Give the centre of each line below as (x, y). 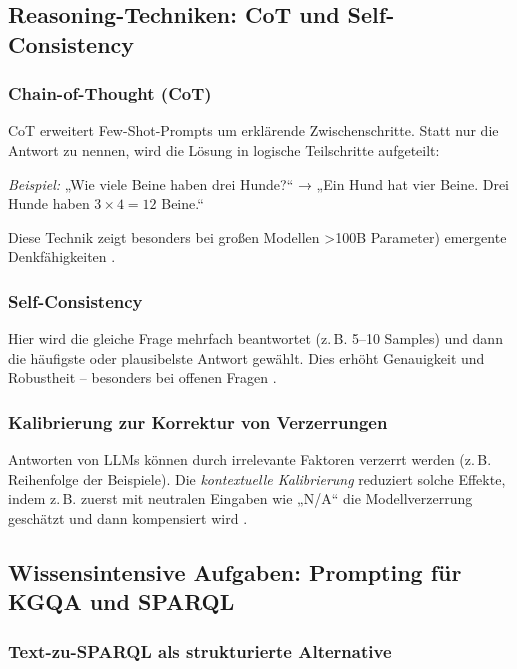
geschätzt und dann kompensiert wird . (128, 517)
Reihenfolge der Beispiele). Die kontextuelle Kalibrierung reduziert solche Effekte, (257, 478)
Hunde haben (49, 203)
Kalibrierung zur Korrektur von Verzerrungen (198, 421)
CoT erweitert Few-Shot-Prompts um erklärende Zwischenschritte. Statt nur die (253, 130)
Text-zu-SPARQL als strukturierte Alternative (200, 650)
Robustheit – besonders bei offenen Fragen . (142, 377)
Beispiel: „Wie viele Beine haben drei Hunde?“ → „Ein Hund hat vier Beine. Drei (259, 183)
